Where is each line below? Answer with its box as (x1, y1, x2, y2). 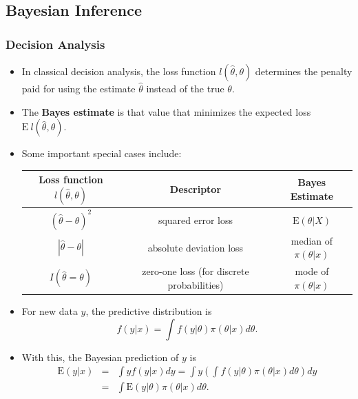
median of (291, 233, 333, 247)
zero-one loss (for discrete (142, 264, 249, 278)
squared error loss (158, 212, 233, 227)
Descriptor (169, 181, 222, 196)
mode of (295, 264, 329, 278)
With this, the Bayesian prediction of (21, 349, 179, 364)
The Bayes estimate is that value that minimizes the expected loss (21, 104, 311, 119)
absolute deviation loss (147, 240, 244, 254)
